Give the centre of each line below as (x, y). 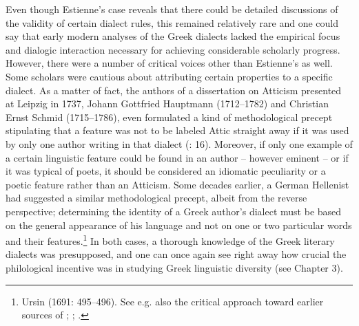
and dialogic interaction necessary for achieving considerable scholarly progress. (173, 49)
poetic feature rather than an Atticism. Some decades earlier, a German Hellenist (177, 184)
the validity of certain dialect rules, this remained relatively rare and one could (172, 22)
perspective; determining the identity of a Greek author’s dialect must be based (174, 211)
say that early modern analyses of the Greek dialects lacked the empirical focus (173, 36)
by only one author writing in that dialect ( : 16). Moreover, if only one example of (179, 143)
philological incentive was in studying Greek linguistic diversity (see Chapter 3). (174, 267)
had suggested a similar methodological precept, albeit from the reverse (156, 198)
